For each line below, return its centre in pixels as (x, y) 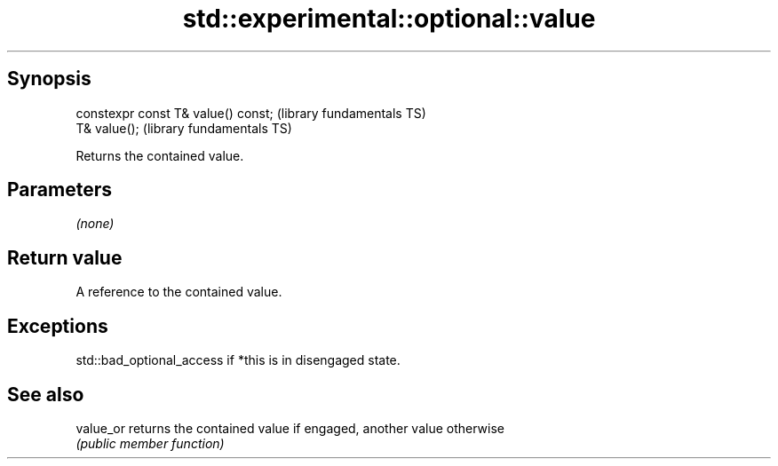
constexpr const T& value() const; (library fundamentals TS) (251, 113)
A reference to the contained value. (179, 292)
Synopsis (49, 79)
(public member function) (150, 443)
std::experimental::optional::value (389, 19)
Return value (65, 257)
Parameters (60, 190)
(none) (95, 224)
